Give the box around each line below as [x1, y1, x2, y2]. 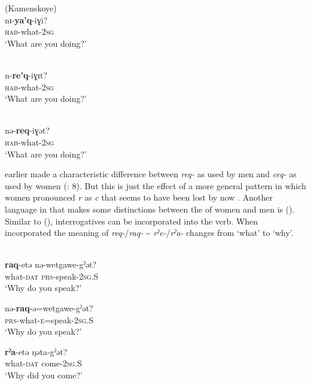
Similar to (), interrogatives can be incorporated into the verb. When [5, 214, 258, 227]
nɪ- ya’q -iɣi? [5, 13, 48, 26]
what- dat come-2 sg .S [5, 357, 82, 369]
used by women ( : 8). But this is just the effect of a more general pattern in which [5, 179, 306, 192]
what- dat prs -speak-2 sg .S [5, 269, 99, 282]
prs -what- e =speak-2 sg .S [5, 313, 94, 326]
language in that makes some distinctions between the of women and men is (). [5, 202, 295, 215]
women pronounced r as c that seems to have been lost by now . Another [5, 191, 273, 204]
